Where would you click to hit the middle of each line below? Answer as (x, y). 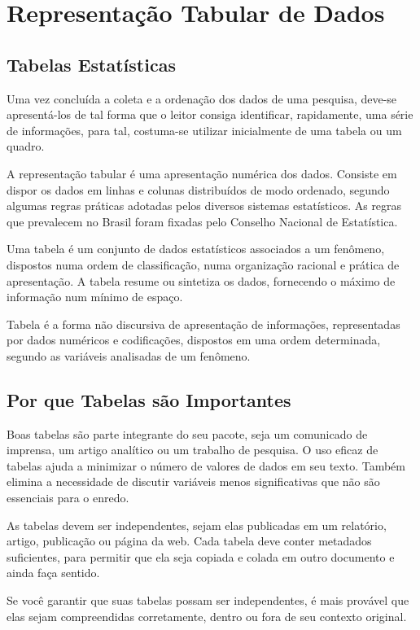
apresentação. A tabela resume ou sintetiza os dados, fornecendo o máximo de (201, 280)
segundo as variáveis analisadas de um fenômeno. (129, 355)
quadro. (26, 146)
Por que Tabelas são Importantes (149, 399)
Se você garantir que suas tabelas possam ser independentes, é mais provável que (208, 600)
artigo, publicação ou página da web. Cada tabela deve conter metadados (189, 541)
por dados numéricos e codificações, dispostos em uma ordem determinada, (194, 340)
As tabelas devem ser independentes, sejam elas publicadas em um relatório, (197, 525)
